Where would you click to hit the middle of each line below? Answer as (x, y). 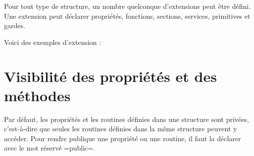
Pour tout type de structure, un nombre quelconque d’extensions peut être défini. (127, 6)
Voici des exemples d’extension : (53, 42)
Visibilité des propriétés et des (110, 76)
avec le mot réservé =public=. (50, 148)
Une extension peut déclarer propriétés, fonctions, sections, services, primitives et (127, 16)
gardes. (15, 25)
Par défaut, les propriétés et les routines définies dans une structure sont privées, (127, 119)
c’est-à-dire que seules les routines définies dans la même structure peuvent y (121, 129)
